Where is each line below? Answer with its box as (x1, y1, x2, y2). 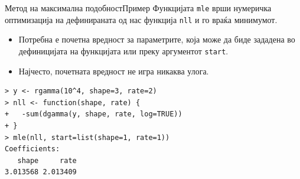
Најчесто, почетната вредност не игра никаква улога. (18, 64, 209, 77)
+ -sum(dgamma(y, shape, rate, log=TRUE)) (5, 110, 182, 119)
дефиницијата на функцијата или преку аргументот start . (18, 44, 229, 57)
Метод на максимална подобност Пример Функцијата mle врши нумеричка (5, 2, 272, 14)
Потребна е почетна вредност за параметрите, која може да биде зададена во (18, 33, 295, 45)
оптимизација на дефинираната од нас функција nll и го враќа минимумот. (5, 13, 278, 25)
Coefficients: (5, 145, 60, 154)
